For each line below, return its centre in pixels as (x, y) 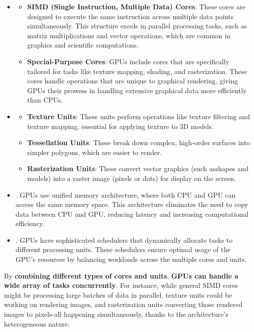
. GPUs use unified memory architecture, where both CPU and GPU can (126, 194)
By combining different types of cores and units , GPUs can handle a (121, 275)
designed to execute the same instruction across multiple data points (130, 16)
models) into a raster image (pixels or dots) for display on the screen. (132, 178)
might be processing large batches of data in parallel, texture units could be (118, 294)
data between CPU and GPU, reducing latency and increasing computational (132, 214)
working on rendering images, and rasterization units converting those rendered (123, 304)
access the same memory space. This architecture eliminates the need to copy (132, 204)
